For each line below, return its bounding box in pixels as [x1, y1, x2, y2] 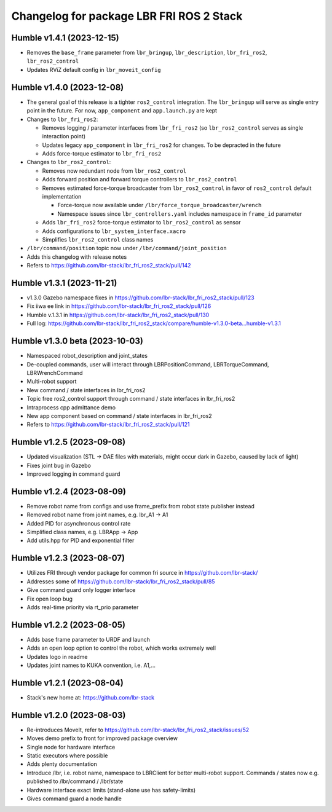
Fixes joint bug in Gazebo [26, 462, 92, 469]
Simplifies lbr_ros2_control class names [42, 236, 154, 243]
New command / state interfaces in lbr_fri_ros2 [26, 386, 146, 393]
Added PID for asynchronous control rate [26, 519, 131, 527]
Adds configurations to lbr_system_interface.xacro [42, 227, 186, 235]
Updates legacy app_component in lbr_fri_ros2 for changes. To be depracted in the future [42, 141, 281, 149]
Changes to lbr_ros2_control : [26, 159, 111, 166]
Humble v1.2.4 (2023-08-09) [11, 486, 126, 497]
